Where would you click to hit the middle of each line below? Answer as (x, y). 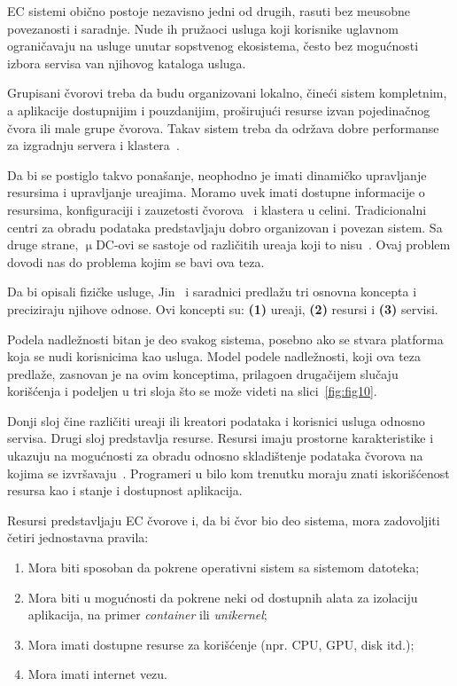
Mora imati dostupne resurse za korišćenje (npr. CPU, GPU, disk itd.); (221, 644)
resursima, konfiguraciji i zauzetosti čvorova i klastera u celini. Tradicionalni (217, 209)
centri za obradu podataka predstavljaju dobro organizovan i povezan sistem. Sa (225, 227)
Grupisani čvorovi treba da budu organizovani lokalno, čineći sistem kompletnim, (227, 93)
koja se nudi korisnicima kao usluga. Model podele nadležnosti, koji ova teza (214, 356)
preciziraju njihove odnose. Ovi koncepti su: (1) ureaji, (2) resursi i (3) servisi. (223, 308)
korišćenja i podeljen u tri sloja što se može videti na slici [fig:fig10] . (192, 391)
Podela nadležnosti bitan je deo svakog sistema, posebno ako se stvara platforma (225, 339)
